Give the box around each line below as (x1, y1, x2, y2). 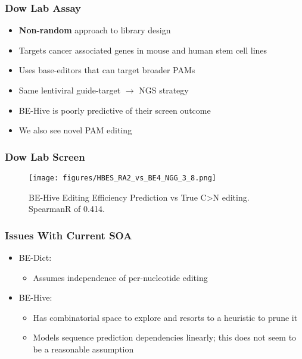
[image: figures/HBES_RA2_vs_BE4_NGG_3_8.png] (29, 174, 216, 182)
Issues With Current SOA (5, 227, 132, 242)
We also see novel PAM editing (18, 124, 132, 136)
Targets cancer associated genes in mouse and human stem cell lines (18, 43, 267, 56)
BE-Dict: (18, 251, 52, 264)
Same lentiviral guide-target (18, 84, 121, 96)
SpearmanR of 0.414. (29, 202, 105, 215)
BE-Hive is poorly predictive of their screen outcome (18, 104, 211, 116)
